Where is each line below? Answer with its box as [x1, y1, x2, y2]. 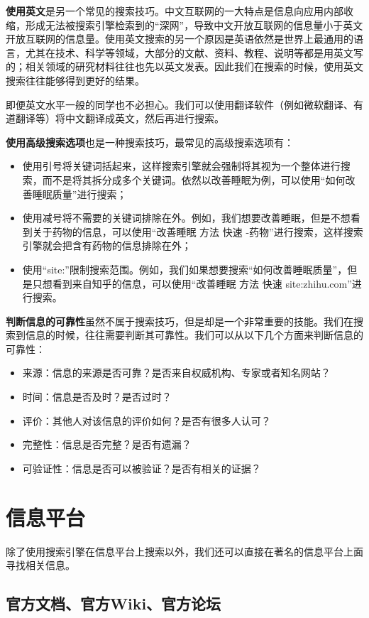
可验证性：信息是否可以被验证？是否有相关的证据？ [22, 460, 261, 475]
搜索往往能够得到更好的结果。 [6, 72, 145, 87]
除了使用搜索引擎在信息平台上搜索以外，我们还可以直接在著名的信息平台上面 [6, 543, 363, 558]
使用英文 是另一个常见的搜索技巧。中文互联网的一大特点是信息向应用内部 [6, 4, 343, 18]
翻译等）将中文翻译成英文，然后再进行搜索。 [15, 111, 224, 126]
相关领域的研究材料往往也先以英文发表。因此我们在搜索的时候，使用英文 [25, 59, 363, 74]
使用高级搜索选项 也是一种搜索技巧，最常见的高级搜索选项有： [6, 134, 294, 149]
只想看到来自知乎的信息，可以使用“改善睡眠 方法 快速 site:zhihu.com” [32, 276, 352, 291]
